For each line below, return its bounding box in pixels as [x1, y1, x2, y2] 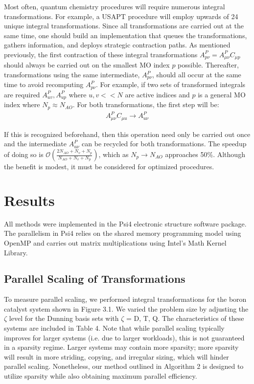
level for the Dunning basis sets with [9, 313, 119, 323]
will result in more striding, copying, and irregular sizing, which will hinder [4, 351, 229, 361]
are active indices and [125, 89, 190, 99]
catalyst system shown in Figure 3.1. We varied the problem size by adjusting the [4, 303, 249, 314]
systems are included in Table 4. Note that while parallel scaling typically [4, 323, 225, 333]
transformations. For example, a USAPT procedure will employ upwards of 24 [4, 11, 238, 21]
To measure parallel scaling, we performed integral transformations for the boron [4, 294, 247, 304]
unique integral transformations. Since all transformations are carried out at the [4, 21, 244, 31]
